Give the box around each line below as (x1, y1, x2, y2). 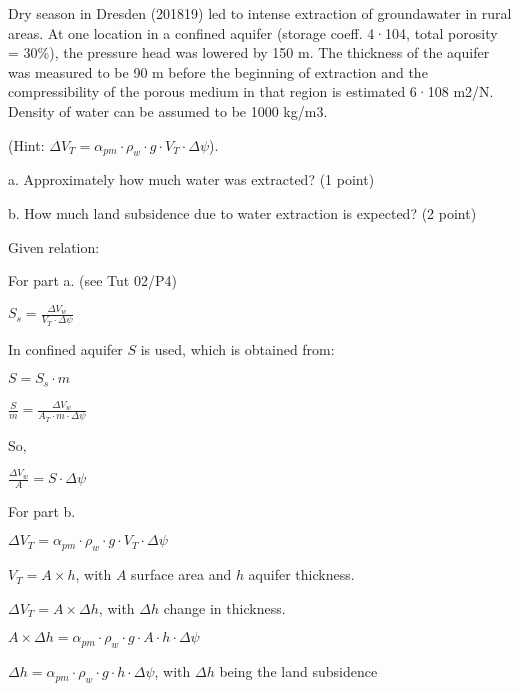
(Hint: (8, 134, 45, 155)
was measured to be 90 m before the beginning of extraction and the (8, 61, 428, 82)
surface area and (131, 564, 232, 585)
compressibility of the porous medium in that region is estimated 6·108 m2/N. (8, 81, 494, 102)
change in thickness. (163, 597, 286, 618)
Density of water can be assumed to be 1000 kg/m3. (8, 100, 328, 121)
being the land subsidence (219, 661, 378, 682)
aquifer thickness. (248, 564, 355, 585)
